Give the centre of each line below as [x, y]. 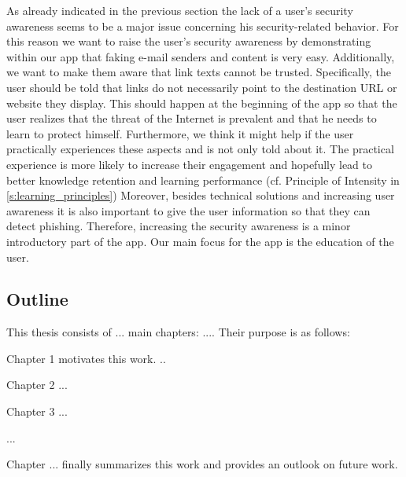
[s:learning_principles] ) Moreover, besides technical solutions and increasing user [201, 195]
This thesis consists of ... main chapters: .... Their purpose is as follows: [178, 332]
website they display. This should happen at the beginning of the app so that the [202, 103]
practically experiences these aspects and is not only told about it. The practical [200, 149]
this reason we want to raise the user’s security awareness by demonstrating [189, 41]
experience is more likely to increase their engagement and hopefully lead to [190, 164]
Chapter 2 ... [37, 385]
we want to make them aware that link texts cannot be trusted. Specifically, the [199, 72]
